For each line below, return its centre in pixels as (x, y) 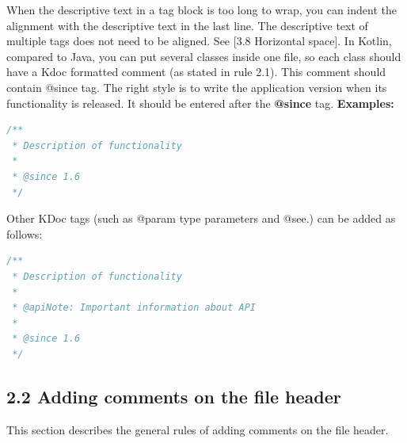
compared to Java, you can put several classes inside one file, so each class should (204, 56)
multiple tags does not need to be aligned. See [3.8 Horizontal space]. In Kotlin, (199, 41)
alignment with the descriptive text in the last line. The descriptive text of (187, 25)
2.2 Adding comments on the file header (174, 396)
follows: (25, 233)
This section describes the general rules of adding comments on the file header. (198, 429)
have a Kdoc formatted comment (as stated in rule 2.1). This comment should (196, 72)
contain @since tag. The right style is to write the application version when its (197, 87)
